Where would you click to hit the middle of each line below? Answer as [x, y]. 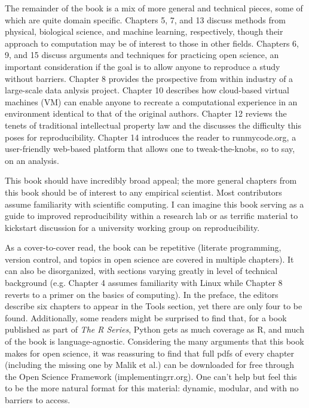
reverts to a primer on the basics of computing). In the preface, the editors [142, 294]
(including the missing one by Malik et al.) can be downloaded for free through [150, 365]
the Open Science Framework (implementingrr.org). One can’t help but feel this [151, 376]
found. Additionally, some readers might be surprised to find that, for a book [146, 317]
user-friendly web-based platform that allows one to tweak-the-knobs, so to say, [150, 149]
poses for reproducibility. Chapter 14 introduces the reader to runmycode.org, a [151, 137]
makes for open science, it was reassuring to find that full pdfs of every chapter [150, 353]
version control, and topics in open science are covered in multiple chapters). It [149, 259]
